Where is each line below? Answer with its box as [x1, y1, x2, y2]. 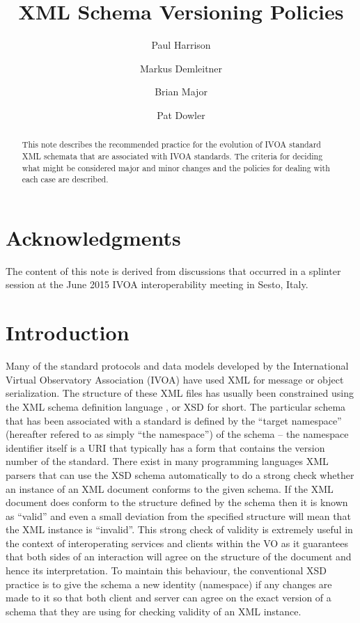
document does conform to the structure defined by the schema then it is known [6, 495, 348, 510]
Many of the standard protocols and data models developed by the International [6, 358, 349, 373]
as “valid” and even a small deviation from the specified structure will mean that [6, 508, 351, 523]
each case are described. [22, 173, 109, 185]
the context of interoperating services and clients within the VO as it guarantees [6, 535, 349, 550]
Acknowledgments [6, 223, 181, 251]
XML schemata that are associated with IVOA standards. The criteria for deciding [22, 150, 323, 161]
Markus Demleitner [139, 61, 223, 75]
